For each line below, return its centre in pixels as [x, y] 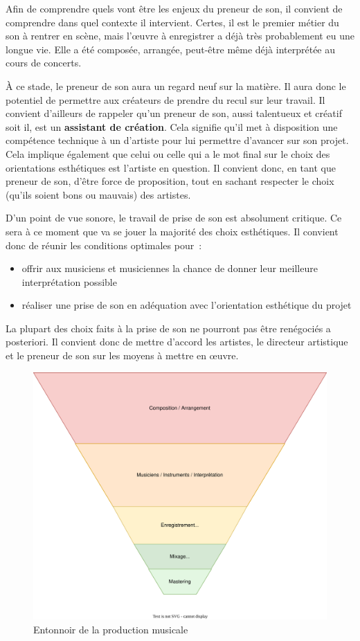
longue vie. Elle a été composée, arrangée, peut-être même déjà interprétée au [171, 49]
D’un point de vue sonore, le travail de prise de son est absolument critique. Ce [174, 218]
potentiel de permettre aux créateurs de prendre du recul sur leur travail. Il [165, 99]
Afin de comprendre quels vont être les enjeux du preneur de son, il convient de [174, 8]
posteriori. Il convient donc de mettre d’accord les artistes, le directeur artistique [177, 342]
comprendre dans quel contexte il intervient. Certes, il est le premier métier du [172, 22]
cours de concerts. [44, 63]
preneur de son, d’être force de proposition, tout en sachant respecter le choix [170, 181]
